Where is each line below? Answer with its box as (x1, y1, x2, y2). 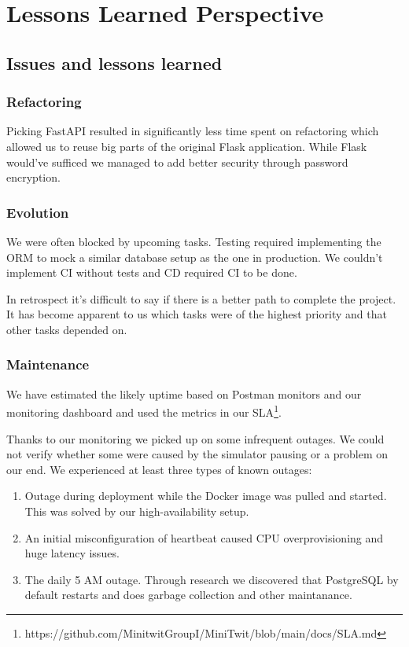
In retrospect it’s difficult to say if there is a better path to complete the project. (6, 290, 396, 307)
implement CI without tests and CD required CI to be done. (6, 264, 297, 281)
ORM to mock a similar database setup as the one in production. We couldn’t (6, 248, 383, 265)
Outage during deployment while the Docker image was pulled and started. (24, 487, 387, 504)
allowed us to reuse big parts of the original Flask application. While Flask (6, 138, 367, 154)
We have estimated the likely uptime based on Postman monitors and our (6, 385, 362, 402)
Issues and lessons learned (6, 50, 223, 75)
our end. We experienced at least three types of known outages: (6, 461, 312, 477)
